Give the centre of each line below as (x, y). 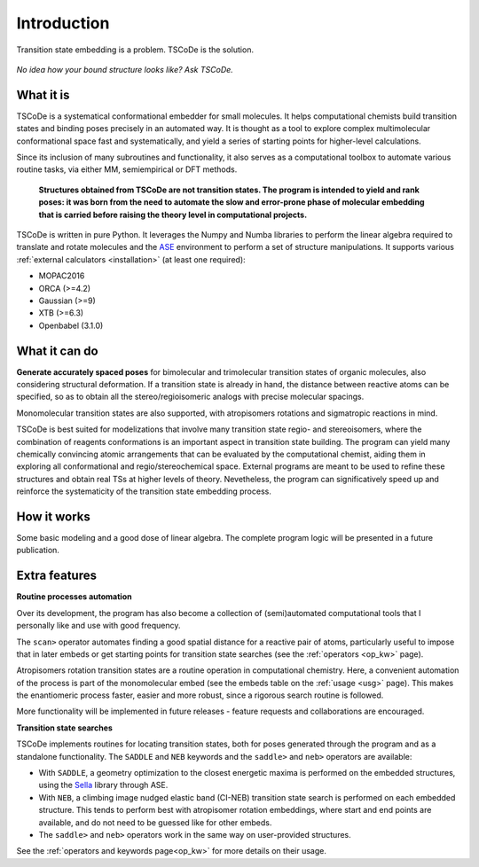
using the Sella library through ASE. (103, 785)
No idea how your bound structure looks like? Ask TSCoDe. (125, 69)
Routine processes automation (74, 597)
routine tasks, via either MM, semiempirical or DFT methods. (127, 169)
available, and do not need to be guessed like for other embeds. (155, 822)
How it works (53, 516)
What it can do (57, 351)
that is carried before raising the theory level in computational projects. (173, 215)
